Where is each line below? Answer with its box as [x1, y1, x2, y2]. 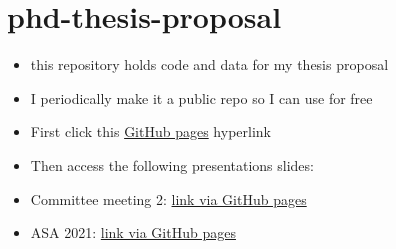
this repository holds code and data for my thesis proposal [30, 54, 389, 75]
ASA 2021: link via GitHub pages [30, 222, 236, 243]
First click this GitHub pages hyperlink [30, 121, 271, 142]
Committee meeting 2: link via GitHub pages [30, 188, 307, 209]
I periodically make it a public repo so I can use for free [30, 87, 373, 108]
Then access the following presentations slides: [30, 154, 314, 175]
